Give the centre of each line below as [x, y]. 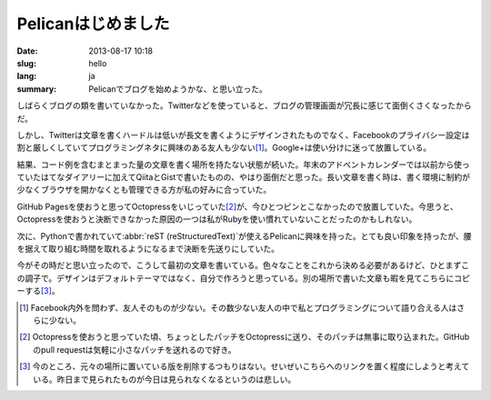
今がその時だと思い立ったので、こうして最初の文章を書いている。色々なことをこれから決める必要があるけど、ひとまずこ [243, 265]
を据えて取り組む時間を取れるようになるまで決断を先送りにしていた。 [148, 249]
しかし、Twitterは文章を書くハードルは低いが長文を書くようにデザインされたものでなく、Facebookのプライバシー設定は [243, 135]
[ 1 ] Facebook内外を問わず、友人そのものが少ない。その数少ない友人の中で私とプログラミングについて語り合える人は [238, 307]
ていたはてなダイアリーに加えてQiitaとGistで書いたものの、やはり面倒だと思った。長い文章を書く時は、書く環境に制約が [244, 177]
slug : [26, 63]
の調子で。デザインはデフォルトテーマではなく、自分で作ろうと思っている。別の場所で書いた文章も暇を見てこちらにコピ [243, 278]
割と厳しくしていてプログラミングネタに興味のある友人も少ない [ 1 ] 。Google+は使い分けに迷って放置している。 [224, 148]
